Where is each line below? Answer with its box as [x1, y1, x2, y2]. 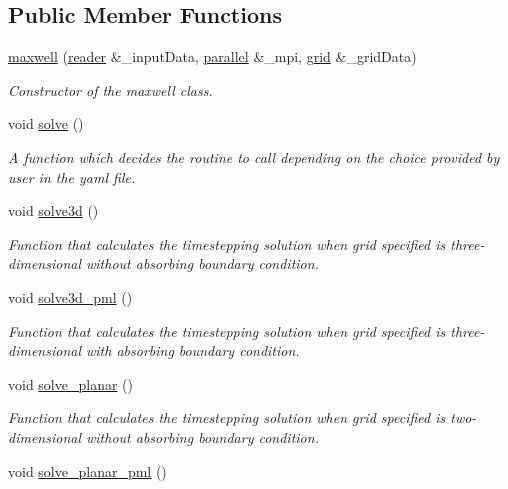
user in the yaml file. [8, 166, 136, 187]
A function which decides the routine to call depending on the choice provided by [8, 146, 500, 167]
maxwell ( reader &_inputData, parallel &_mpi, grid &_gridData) [8, 46, 417, 67]
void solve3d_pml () [8, 286, 133, 307]
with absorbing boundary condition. [86, 340, 300, 361]
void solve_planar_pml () [8, 460, 167, 481]
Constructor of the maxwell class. [8, 79, 213, 100]
